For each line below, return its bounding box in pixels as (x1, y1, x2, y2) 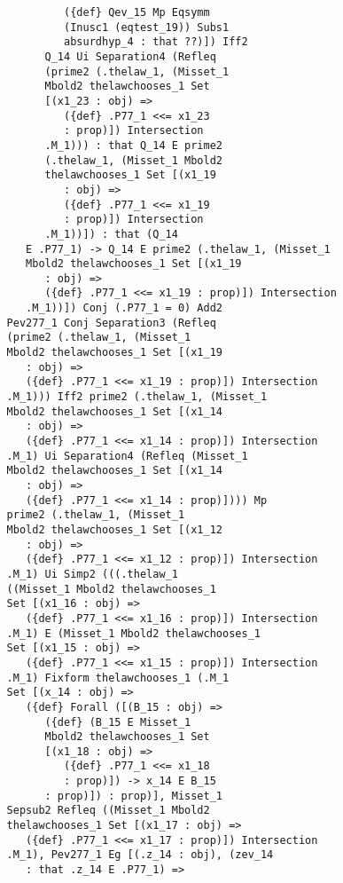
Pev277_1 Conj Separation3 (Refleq (6, 316, 216, 329)
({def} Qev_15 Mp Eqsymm (64, 6, 210, 19)
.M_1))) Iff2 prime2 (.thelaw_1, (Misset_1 (6, 390, 268, 404)
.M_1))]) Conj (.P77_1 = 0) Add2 (26, 302, 222, 315)
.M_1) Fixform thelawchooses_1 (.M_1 (6, 671, 230, 684)
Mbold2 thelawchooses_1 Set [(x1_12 (6, 523, 222, 536)
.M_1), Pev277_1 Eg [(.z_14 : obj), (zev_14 (6, 848, 274, 862)
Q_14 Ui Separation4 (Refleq (44, 50, 216, 63)
